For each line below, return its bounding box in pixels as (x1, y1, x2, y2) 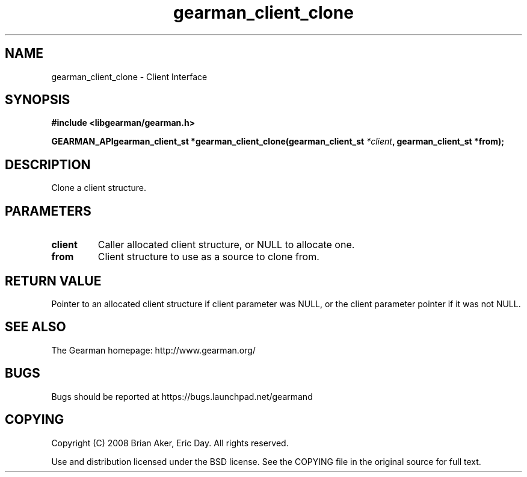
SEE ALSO (5, 319, 66, 335)
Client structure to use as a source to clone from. (97, 251, 319, 263)
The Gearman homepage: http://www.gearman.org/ (51, 344, 256, 355)
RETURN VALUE (5, 273, 102, 288)
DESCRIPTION (5, 157, 91, 172)
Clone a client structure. (51, 182, 146, 193)
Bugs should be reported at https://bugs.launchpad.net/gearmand (51, 391, 313, 402)
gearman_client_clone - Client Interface (51, 71, 208, 82)
